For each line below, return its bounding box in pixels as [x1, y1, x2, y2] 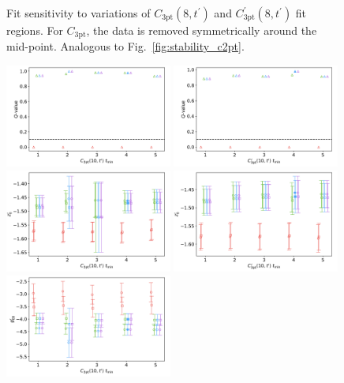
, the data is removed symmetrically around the [86, 22, 317, 38]
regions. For [6, 22, 63, 38]
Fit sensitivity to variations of [6, 5, 151, 21]
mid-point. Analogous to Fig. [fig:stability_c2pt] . [6, 38, 245, 54]
